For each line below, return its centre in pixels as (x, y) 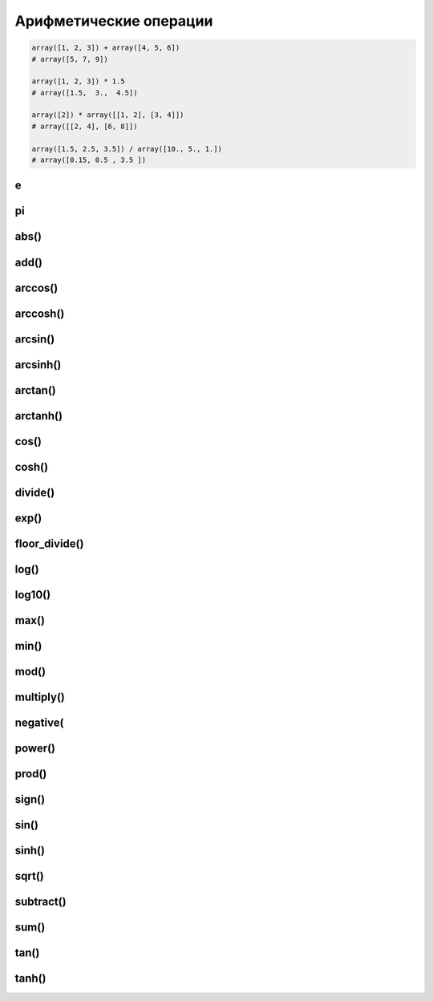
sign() (30, 799)
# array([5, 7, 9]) (70, 59)
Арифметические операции (114, 21)
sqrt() (29, 875)
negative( (39, 722)
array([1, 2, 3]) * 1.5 (79, 81)
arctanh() (39, 416)
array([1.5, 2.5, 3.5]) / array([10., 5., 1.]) (127, 149)
